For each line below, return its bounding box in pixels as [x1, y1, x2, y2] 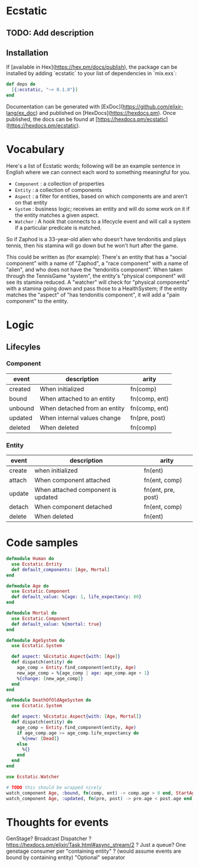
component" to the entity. [6, 297, 69, 305]
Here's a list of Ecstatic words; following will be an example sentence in [6, 162, 181, 169]
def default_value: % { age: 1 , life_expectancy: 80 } [11, 594, 142, 600]
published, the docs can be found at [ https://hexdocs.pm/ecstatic [6, 116, 166, 123]
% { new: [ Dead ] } [21, 735, 60, 741]
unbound [9, 404, 34, 412]
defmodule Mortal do [6, 610, 57, 616]
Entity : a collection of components [14, 186, 102, 193]
